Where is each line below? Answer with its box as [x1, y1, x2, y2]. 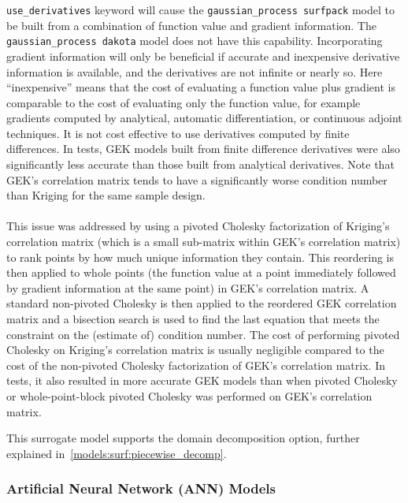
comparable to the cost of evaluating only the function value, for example [6, 94, 361, 110]
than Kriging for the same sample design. [6, 187, 206, 203]
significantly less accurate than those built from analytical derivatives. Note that [6, 156, 395, 173]
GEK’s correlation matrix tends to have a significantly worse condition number [6, 171, 388, 188]
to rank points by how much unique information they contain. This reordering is [6, 248, 395, 265]
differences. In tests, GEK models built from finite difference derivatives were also [6, 140, 400, 157]
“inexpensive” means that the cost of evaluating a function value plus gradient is [6, 79, 395, 95]
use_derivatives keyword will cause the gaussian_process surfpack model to [6, 2, 395, 17]
